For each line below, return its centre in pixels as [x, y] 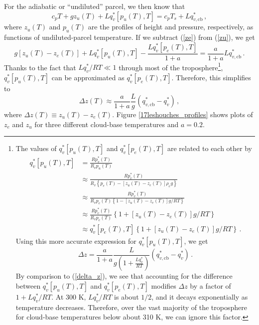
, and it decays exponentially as [200, 297]
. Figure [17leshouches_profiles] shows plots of [183, 114]
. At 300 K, [69, 297]
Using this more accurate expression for [76, 241]
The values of [36, 148]
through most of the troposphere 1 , [171, 66]
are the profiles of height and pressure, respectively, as [171, 27]
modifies [164, 286]
